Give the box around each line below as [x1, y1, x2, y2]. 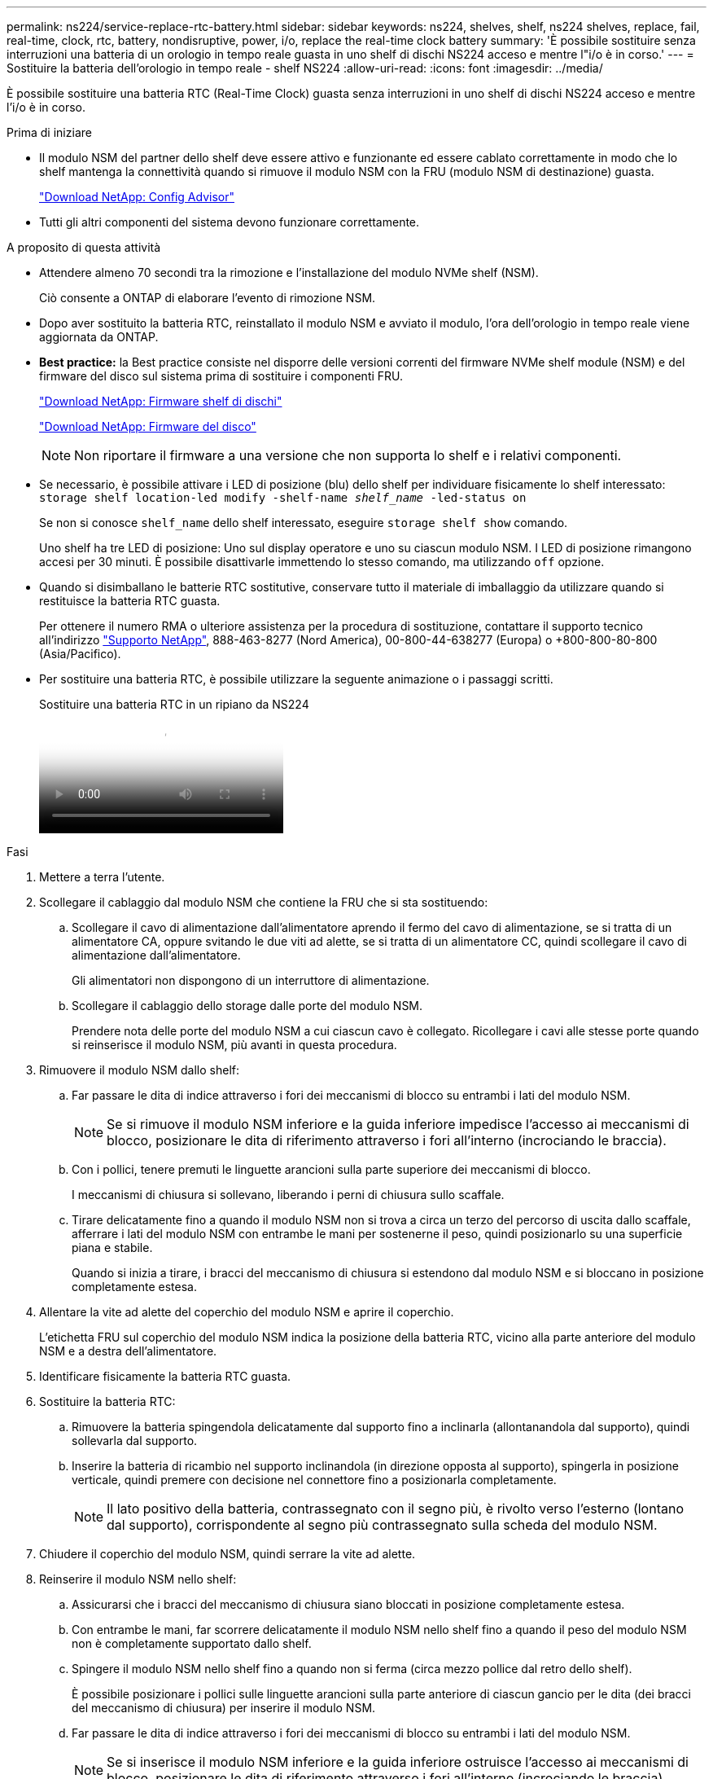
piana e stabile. [72, 1241, 153, 1254]
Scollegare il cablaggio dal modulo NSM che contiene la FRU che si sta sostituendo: [39, 895, 488, 909]
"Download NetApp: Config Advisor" [39, 190, 234, 204]
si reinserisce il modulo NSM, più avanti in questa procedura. [72, 1038, 397, 1052]
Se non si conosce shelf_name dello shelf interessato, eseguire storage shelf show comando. [39, 516, 568, 529]
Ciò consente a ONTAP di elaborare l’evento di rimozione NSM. [39, 291, 376, 305]
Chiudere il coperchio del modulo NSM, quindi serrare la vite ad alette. [39, 1547, 416, 1561]
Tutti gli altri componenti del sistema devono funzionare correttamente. [39, 215, 420, 229]
